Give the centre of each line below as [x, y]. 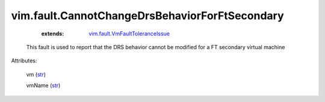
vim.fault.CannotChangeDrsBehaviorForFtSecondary [147, 16]
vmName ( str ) [43, 85]
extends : [53, 34]
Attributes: [24, 61]
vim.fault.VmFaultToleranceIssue [129, 34]
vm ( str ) [36, 74]
